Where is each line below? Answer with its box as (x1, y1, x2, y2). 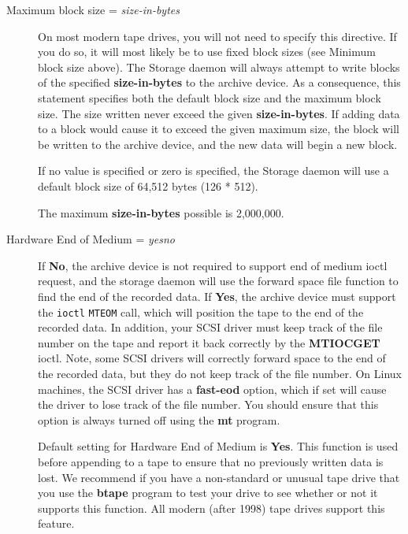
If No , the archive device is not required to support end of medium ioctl (38, 257, 388, 273)
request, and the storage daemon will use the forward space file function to (38, 273, 399, 289)
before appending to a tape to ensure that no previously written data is (38, 453, 384, 469)
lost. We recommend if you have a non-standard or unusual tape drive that (38, 469, 400, 485)
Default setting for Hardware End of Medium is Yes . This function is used (38, 438, 399, 454)
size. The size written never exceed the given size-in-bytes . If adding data (38, 105, 400, 121)
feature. (38, 515, 75, 532)
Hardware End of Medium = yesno (6, 231, 175, 247)
